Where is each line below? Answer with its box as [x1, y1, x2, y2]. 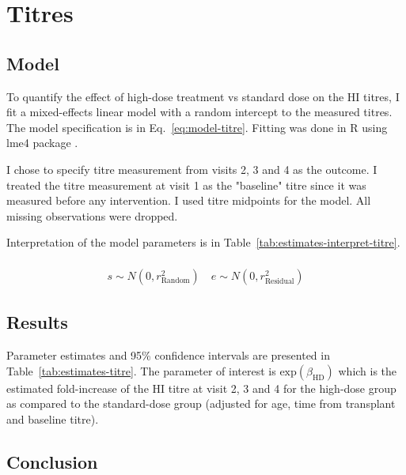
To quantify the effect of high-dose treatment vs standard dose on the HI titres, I [6, 88, 400, 104]
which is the [338, 362, 397, 379]
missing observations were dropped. [6, 207, 178, 224]
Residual [264, 277, 294, 286]
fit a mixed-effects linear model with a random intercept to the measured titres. [6, 104, 393, 120]
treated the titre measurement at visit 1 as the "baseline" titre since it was [6, 176, 366, 193]
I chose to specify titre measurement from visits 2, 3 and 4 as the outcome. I [6, 160, 378, 177]
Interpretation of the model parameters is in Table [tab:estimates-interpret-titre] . [6, 234, 400, 251]
